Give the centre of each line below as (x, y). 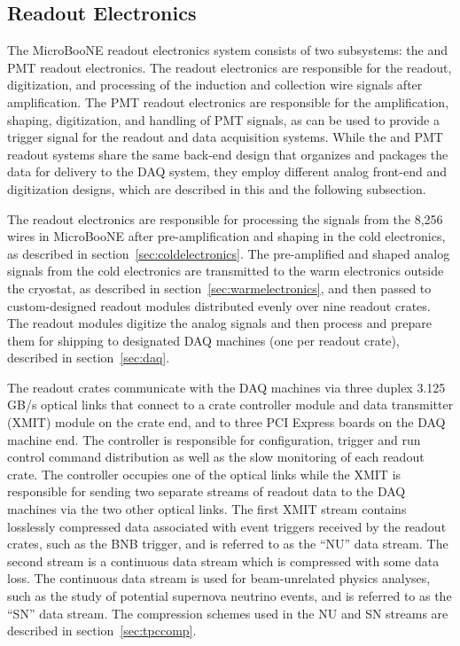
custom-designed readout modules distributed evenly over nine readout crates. (219, 305)
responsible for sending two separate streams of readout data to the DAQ (207, 491)
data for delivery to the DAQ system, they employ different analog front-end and (227, 171)
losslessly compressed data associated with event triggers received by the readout (227, 526)
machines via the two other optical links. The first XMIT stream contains (207, 509)
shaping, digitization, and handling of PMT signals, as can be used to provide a (223, 119)
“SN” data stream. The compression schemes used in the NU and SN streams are (228, 613)
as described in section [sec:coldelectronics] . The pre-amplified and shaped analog (229, 253)
